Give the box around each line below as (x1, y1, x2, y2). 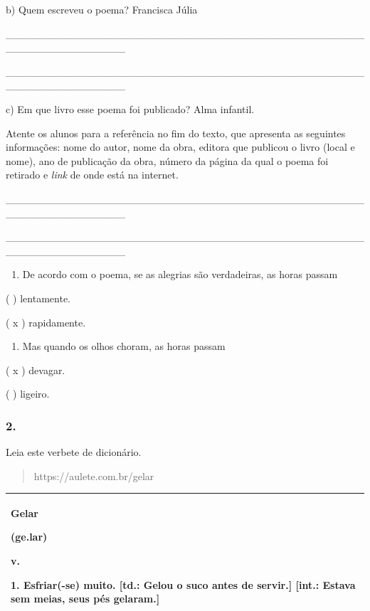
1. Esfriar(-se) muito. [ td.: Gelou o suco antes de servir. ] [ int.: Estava (11, 577, 356, 592)
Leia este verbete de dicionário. (6, 445, 142, 459)
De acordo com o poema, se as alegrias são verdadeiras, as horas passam (22, 267, 338, 282)
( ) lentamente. (6, 290, 70, 305)
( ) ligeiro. (6, 386, 50, 401)
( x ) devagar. (6, 362, 65, 377)
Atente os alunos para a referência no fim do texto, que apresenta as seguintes (6, 125, 346, 140)
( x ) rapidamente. (6, 314, 86, 329)
